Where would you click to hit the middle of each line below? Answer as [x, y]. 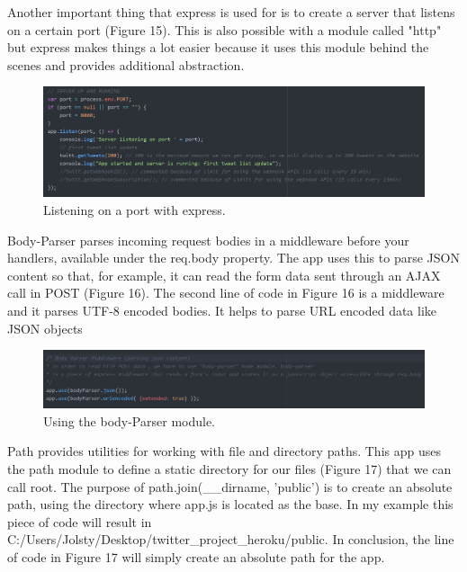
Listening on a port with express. [135, 210]
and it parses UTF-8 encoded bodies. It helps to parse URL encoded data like [222, 311]
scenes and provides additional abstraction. [126, 64]
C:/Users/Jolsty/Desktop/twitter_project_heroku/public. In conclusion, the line [231, 539]
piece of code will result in [80, 521]
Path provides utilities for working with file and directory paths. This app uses [224, 451]
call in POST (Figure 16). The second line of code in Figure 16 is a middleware [226, 293]
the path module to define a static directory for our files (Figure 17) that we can [229, 469]
